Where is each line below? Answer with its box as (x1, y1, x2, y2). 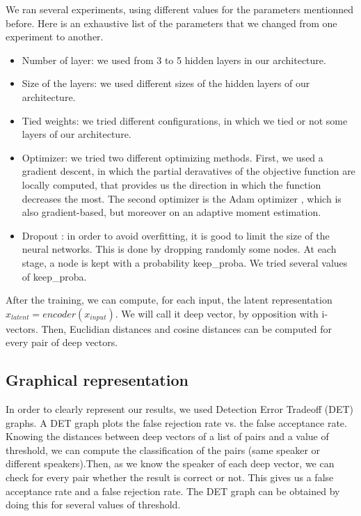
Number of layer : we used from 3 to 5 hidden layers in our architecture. (22, 52, 326, 67)
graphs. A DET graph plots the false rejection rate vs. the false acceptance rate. (6, 415, 347, 430)
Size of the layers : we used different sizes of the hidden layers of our (22, 76, 310, 91)
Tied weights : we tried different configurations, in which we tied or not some (22, 113, 348, 127)
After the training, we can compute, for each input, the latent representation (6, 292, 332, 307)
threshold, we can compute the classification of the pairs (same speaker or (6, 442, 321, 457)
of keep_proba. (22, 269, 87, 283)
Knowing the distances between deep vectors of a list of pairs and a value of (6, 429, 329, 444)
